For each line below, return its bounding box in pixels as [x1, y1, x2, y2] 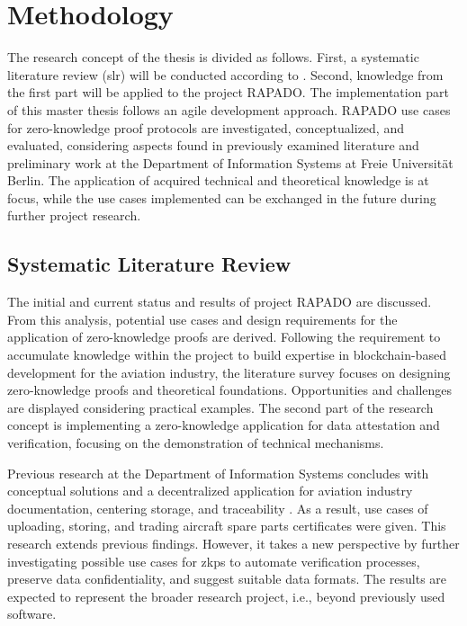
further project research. [7, 206, 141, 225]
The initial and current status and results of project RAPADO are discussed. [7, 292, 432, 311]
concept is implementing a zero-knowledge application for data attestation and [7, 416, 440, 434]
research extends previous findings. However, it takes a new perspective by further [7, 533, 460, 552]
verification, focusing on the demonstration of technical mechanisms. [7, 434, 384, 452]
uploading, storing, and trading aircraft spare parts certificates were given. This [7, 516, 446, 535]
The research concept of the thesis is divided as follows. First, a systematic [7, 48, 419, 67]
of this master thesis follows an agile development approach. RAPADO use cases [7, 100, 451, 119]
